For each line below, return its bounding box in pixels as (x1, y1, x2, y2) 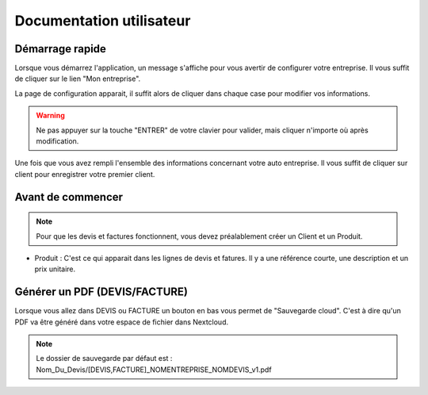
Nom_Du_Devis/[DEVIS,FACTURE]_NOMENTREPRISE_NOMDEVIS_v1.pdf (36, 365, 273, 374)
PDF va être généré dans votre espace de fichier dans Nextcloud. (14, 317, 229, 327)
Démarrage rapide (14, 42, 107, 56)
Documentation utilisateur (14, 12, 191, 29)
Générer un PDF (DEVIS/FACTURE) (14, 286, 189, 299)
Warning (36, 111, 65, 121)
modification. (36, 136, 79, 146)
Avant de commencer (14, 190, 123, 204)
